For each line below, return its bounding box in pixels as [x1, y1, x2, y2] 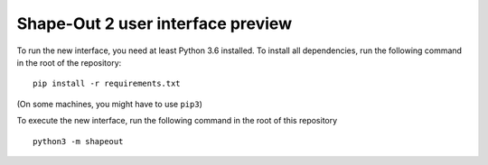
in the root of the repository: [16, 57, 122, 68]
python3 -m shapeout [33, 136, 124, 146]
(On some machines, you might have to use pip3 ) [16, 98, 202, 109]
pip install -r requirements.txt [33, 78, 181, 89]
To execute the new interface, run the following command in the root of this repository [16, 115, 338, 126]
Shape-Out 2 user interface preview [16, 14, 293, 33]
